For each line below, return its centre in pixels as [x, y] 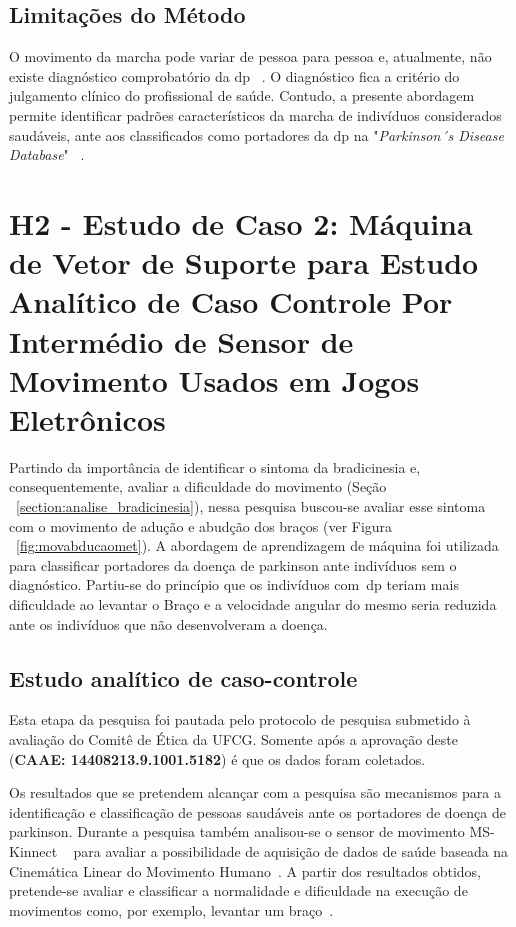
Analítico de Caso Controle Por [231, 301]
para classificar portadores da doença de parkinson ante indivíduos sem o [233, 564]
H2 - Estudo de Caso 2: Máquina [241, 222]
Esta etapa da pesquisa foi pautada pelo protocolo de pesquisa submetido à [240, 719]
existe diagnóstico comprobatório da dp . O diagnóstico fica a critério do [234, 75]
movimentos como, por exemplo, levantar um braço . [171, 909]
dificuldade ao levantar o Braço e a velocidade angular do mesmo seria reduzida [253, 603]
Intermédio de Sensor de [181, 340]
